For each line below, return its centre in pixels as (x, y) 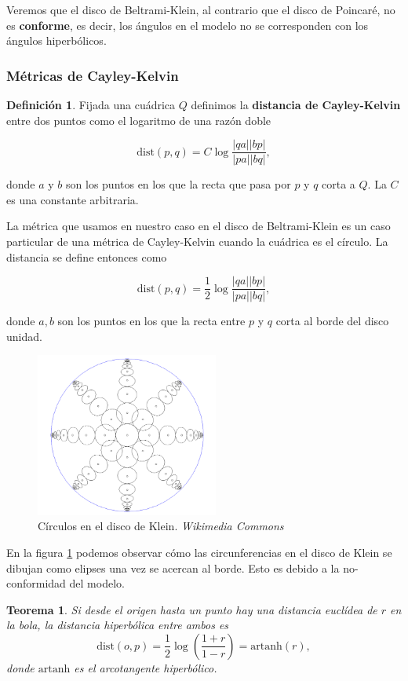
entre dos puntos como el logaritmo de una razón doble (139, 120)
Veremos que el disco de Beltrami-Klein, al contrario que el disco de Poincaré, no (201, 9)
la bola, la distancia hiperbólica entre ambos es (118, 625)
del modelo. (97, 583)
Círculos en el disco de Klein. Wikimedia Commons (161, 526)
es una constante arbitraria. (73, 199)
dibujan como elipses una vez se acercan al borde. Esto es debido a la (173, 567)
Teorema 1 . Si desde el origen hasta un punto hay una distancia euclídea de (192, 609)
